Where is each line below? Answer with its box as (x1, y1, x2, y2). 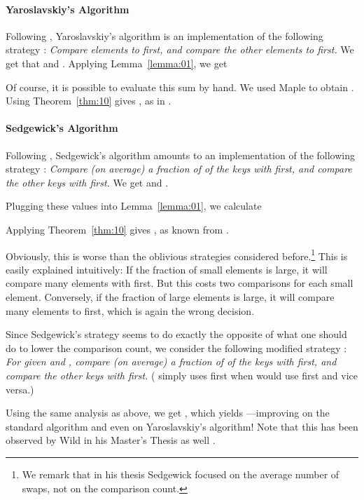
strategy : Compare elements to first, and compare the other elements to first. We (6, 42, 354, 57)
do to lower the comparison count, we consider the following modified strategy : (6, 340, 347, 355)
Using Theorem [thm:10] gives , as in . (6, 93, 171, 108)
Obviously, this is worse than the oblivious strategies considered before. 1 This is (6, 246, 348, 263)
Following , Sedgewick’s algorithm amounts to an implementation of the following (6, 147, 355, 162)
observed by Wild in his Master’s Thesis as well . (6, 433, 216, 447)
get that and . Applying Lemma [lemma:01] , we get (6, 55, 227, 70)
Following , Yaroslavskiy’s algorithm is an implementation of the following (6, 28, 323, 43)
